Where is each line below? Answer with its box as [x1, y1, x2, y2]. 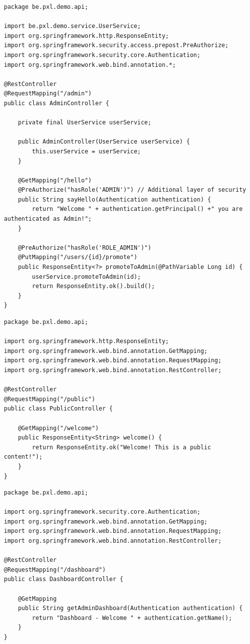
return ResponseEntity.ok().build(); [32, 283, 155, 290]
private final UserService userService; [18, 119, 151, 126]
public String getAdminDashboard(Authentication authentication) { [18, 605, 243, 612]
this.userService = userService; [32, 147, 141, 155]
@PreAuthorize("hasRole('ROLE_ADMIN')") [18, 244, 151, 251]
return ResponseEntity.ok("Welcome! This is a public [32, 443, 211, 451]
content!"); [4, 453, 43, 461]
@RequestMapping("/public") [4, 395, 96, 403]
